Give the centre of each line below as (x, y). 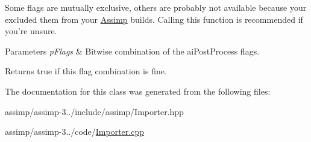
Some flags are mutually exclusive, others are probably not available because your (156, 7)
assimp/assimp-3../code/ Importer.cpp (75, 132)
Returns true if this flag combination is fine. (86, 71)
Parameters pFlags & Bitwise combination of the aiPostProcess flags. (132, 51)
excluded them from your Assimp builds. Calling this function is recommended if (154, 19)
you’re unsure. (31, 31)
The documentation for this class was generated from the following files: (138, 91)
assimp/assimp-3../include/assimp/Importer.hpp (94, 111)
